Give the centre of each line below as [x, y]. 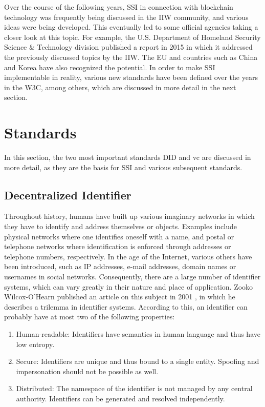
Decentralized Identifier [68, 195]
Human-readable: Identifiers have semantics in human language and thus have [138, 333]
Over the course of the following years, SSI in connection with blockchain [119, 7]
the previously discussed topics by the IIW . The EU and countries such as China [131, 57]
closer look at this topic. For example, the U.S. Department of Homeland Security [132, 37]
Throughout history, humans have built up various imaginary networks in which [129, 216]
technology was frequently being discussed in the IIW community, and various [126, 17]
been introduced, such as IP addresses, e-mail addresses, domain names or [120, 266]
